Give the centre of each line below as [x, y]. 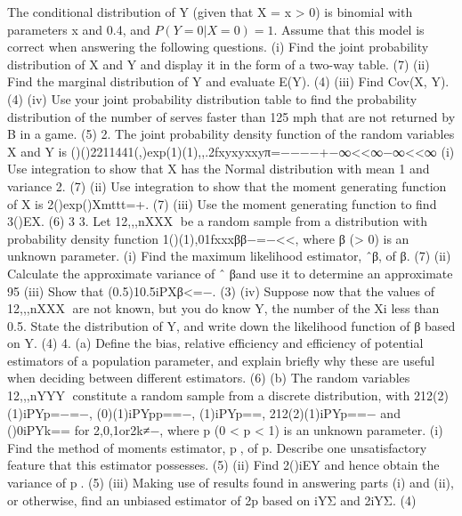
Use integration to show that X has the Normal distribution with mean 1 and [219, 169]
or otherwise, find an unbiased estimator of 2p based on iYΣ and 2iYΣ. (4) [212, 500]
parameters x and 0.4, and [79, 29]
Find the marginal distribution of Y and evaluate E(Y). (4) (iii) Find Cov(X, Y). [228, 81]
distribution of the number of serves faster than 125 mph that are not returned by [231, 116]
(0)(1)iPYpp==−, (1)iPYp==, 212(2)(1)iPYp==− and [248, 412]
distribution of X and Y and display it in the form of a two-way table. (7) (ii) [219, 64]
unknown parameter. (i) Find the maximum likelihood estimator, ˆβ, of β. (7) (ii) [229, 256]
